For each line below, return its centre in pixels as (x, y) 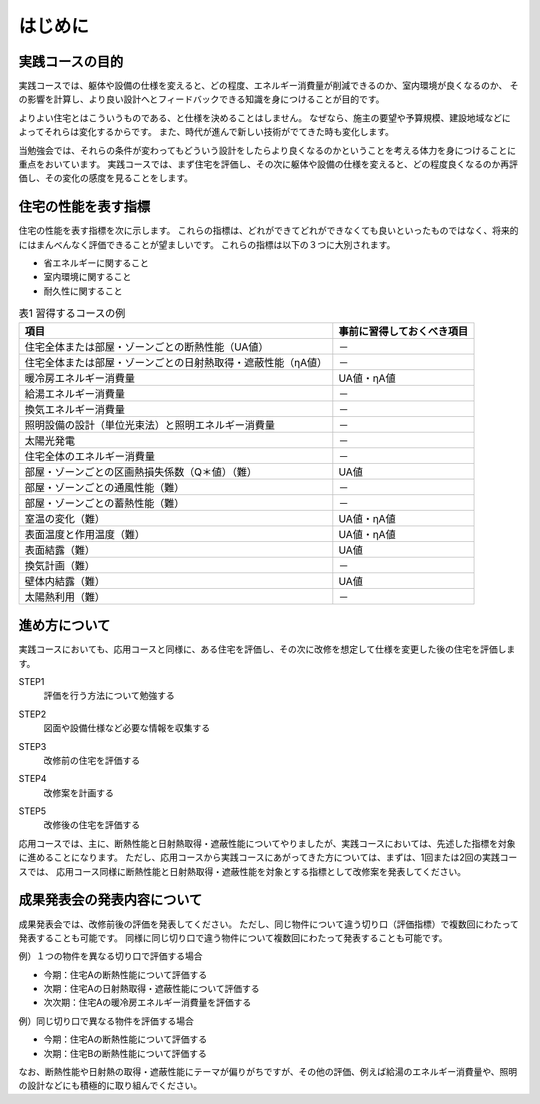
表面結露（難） (59, 550)
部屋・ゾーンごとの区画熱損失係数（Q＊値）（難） (141, 472)
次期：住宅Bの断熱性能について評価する (125, 1053)
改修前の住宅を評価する (91, 760)
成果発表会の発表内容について (110, 900)
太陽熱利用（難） (64, 597)
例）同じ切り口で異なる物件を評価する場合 (106, 1021)
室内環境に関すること (87, 277)
